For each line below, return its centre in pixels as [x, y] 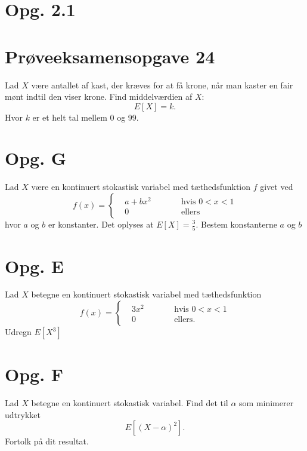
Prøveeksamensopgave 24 [110, 56]
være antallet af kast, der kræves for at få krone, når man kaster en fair [162, 85]
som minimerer [266, 403]
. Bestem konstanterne [236, 224]
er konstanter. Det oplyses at [101, 224]
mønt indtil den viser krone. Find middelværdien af [99, 96]
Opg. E [35, 266]
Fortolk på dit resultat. [47, 441]
